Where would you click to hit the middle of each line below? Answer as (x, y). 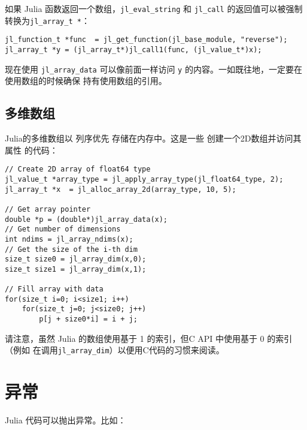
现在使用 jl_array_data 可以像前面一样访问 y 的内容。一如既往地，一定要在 (153, 69)
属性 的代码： (31, 150)
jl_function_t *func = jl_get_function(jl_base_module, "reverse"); (146, 40)
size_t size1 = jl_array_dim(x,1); (76, 269)
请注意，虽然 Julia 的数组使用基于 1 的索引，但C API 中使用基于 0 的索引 (149, 338)
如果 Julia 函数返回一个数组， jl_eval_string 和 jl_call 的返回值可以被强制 (154, 8)
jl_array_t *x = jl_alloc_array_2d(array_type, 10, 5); (121, 189)
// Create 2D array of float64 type (78, 169)
